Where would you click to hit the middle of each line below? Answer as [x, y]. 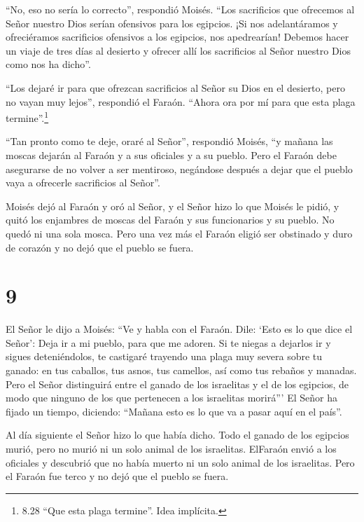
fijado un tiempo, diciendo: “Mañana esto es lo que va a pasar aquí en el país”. [174, 411]
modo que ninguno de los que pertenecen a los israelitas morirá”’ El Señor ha [171, 398]
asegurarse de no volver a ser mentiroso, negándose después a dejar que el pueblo [179, 169]
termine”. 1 [27, 117]
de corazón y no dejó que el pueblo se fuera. [100, 247]
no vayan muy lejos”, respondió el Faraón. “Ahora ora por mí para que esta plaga [181, 101]
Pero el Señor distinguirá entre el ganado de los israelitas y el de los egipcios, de [177, 384]
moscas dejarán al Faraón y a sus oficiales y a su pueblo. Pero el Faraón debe [171, 155]
